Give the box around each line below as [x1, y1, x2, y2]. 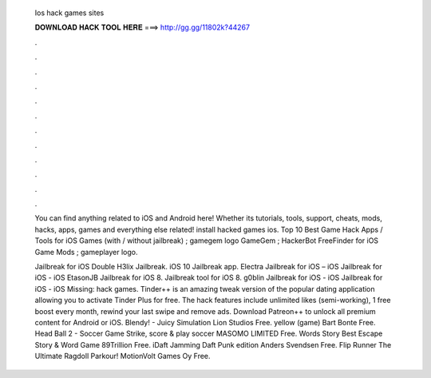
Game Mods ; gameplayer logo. [34, 247, 139, 257]
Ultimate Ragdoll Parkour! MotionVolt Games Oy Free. [34, 352, 211, 361]
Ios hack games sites [34, 8, 105, 18]
